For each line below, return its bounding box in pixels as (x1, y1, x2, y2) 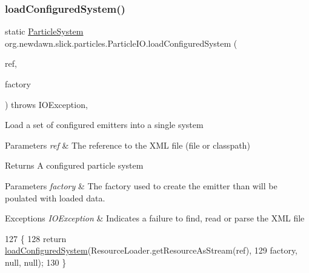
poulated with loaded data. (5, 191, 105, 204)
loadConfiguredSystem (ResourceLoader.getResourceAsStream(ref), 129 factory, (5, 244, 298, 257)
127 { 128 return (5, 232, 67, 244)
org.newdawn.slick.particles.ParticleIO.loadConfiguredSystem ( (5, 36, 238, 49)
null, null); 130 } (5, 255, 67, 268)
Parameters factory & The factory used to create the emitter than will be (5, 179, 277, 192)
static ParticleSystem (5, 25, 84, 38)
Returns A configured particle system (5, 159, 144, 172)
